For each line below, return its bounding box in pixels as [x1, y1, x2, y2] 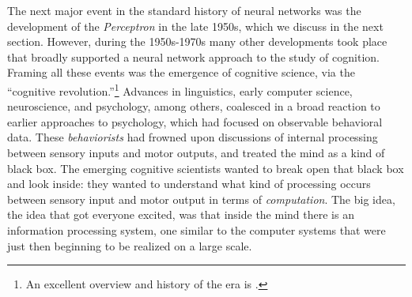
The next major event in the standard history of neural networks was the [7, 2, 361, 18]
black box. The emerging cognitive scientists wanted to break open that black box [7, 160, 404, 176]
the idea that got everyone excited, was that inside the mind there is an [7, 206, 354, 223]
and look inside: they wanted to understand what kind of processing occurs [7, 175, 371, 192]
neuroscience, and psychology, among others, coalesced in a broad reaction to [7, 98, 380, 115]
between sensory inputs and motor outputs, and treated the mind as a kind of [7, 145, 385, 160]
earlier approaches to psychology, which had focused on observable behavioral [7, 113, 383, 130]
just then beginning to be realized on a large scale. [7, 237, 252, 254]
